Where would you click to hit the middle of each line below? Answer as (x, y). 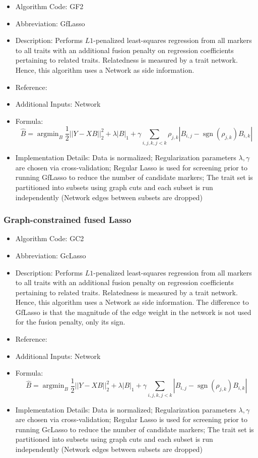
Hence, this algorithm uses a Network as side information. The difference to (132, 302)
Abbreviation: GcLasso (51, 255)
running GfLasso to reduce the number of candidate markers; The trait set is (134, 177)
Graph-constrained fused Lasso (68, 220)
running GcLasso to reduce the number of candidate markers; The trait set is (135, 429)
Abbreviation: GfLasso (50, 23)
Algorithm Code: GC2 (50, 238)
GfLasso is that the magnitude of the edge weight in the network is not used (133, 312)
